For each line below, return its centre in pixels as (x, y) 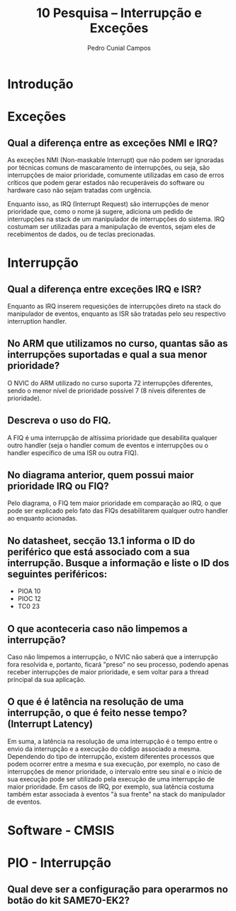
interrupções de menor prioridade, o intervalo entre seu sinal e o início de (115, 771)
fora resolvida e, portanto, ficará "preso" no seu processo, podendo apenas (118, 664)
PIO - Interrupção (60, 863)
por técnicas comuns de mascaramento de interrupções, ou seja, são (109, 167)
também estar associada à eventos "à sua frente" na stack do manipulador (116, 794)
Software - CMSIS (61, 831)
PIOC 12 (29, 599)
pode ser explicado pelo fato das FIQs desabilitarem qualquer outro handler (118, 511)
